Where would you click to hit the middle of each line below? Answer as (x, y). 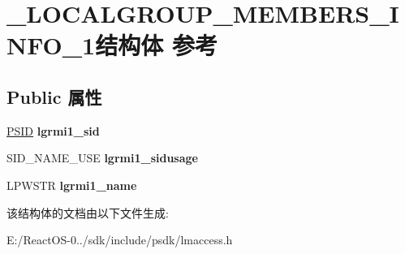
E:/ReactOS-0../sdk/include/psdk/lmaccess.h (120, 240)
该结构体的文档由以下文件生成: (88, 212)
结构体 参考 (156, 45)
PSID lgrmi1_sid (53, 130)
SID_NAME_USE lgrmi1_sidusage (102, 158)
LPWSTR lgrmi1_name (72, 185)
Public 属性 (54, 96)
